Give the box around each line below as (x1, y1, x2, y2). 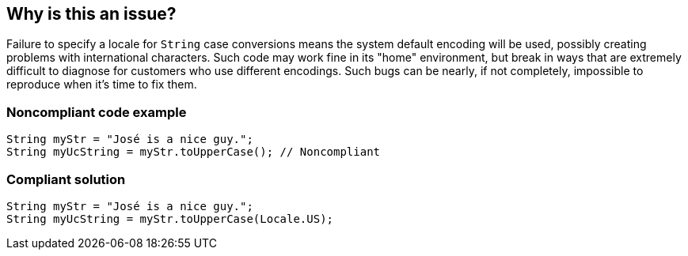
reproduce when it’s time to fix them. (6, 77, 197, 92)
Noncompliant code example (6, 104, 187, 120)
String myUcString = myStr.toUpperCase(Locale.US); (6, 212, 334, 225)
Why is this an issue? (6, 4, 177, 24)
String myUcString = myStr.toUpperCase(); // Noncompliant (6, 145, 381, 159)
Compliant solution (6, 171, 126, 187)
